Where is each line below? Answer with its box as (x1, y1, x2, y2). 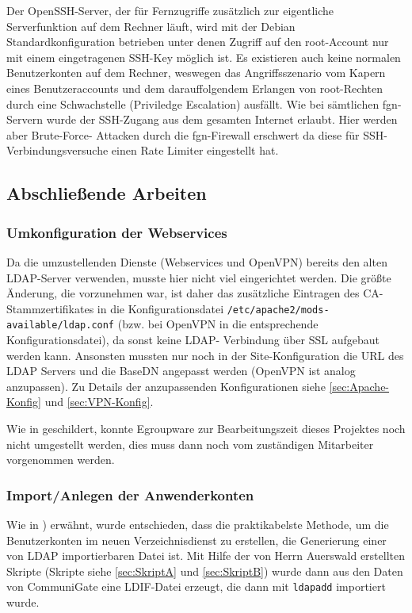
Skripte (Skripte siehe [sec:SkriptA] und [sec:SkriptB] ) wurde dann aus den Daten (6, 562, 403, 579)
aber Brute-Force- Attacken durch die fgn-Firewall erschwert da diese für (6, 126, 360, 143)
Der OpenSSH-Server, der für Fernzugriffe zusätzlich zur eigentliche (6, 2, 334, 18)
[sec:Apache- (329, 377, 390, 394)
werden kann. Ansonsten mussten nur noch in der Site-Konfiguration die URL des (6, 347, 404, 363)
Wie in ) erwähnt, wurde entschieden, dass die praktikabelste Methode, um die (6, 516, 389, 532)
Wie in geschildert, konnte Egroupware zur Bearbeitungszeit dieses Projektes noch (6, 420, 406, 436)
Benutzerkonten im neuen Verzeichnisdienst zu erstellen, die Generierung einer (6, 531, 387, 548)
